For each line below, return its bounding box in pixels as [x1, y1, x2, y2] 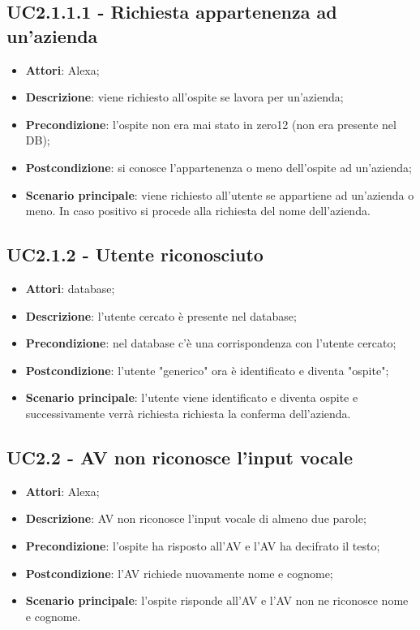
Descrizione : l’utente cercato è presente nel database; [25, 307, 297, 324]
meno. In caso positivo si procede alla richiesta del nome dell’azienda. [25, 202, 371, 219]
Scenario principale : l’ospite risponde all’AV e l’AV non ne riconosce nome [25, 592, 409, 609]
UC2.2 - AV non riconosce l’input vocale [6, 444, 353, 469]
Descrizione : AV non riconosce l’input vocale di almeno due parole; [25, 510, 366, 527]
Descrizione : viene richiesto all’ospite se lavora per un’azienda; [25, 88, 344, 106]
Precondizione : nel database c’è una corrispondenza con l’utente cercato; [25, 334, 396, 352]
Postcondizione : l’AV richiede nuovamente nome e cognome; [25, 564, 333, 581]
